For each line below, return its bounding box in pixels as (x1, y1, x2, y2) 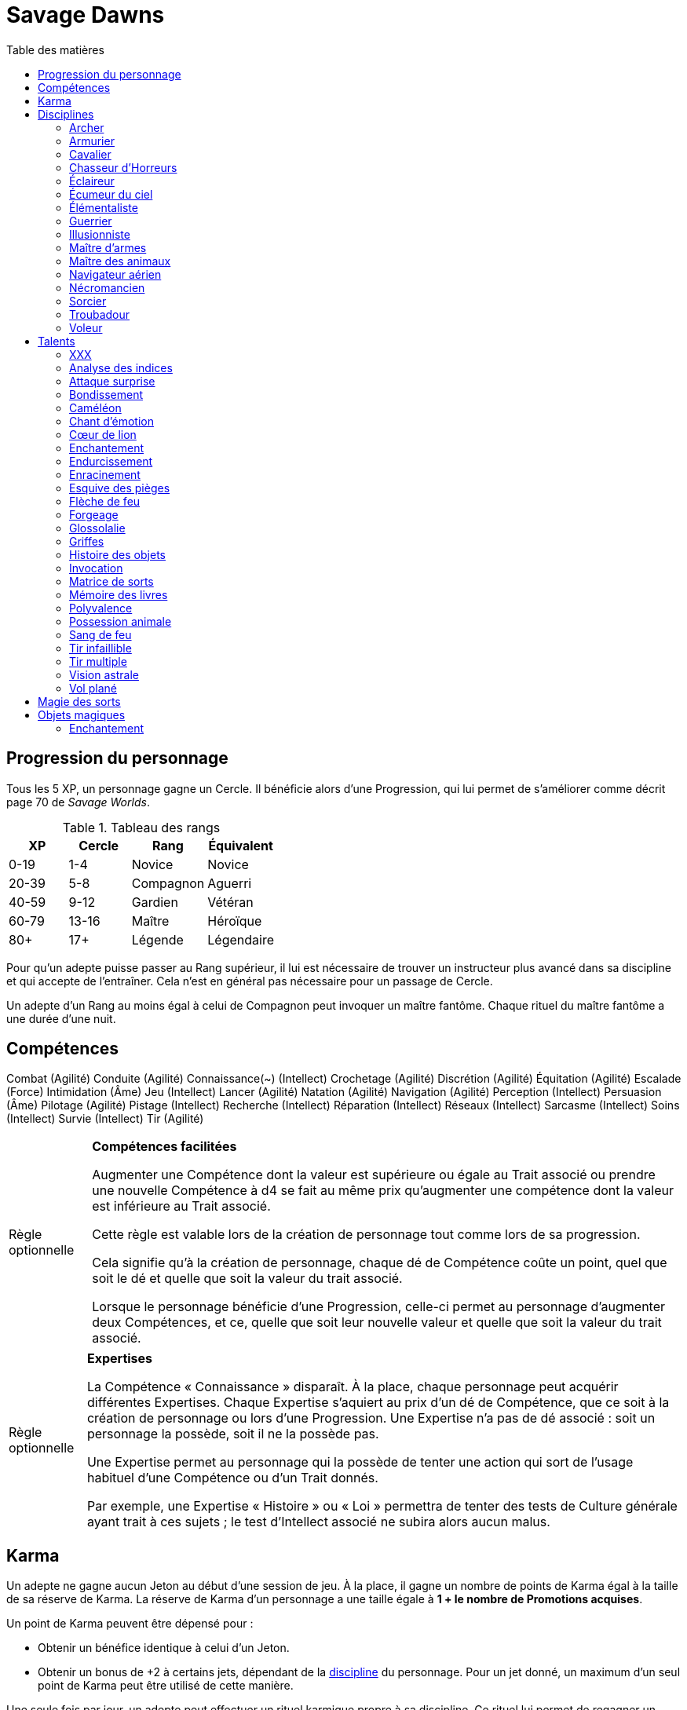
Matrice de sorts (69, 574, 154, 588)
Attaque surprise (69, 374, 155, 388)
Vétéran (207, 893, 254, 910)
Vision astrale (69, 667, 139, 681)
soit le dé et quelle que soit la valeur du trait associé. (92, 1270, 403, 1287)
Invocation (69, 561, 123, 575)
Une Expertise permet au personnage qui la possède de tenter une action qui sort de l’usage (86, 1454, 634, 1471)
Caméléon (69, 400, 122, 415)
